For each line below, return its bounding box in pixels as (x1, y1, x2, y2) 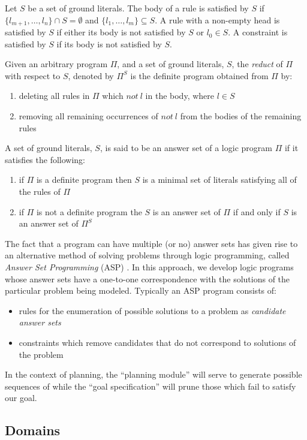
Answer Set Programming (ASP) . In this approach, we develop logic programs (5, 260, 294, 273)
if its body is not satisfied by (56, 37, 162, 50)
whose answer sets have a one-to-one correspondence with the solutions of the (5, 272, 290, 285)
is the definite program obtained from (130, 69, 269, 82)
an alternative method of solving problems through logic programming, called (5, 249, 290, 261)
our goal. (5, 391, 37, 404)
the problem (19, 348, 64, 360)
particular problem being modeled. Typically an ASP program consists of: (5, 284, 276, 297)
